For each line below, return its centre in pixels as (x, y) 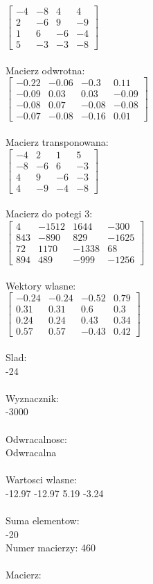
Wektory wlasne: (41, 285)
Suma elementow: (43, 520)
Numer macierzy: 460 (51, 548)
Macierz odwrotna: (45, 70)
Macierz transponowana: (57, 142)
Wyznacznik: (33, 398)
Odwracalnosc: (36, 439)
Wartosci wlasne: (41, 479)
